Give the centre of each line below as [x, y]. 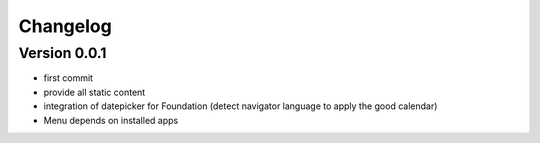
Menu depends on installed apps [111, 120]
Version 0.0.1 [62, 53]
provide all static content [94, 92]
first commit [68, 78]
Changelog [65, 26]
